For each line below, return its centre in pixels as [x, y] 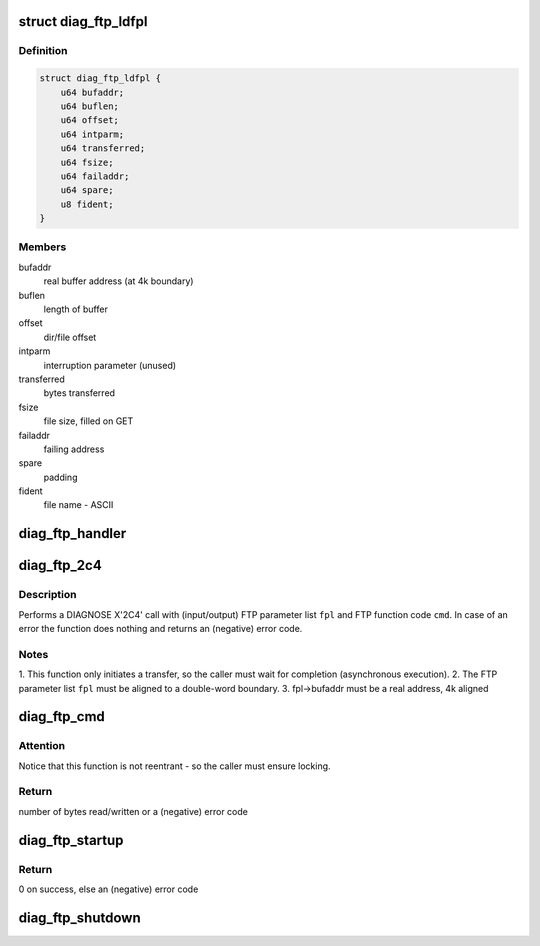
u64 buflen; [90, 106]
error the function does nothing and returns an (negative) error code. [160, 629]
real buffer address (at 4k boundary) [118, 281]
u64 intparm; [92, 134]
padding [60, 477]
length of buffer [76, 309]
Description [47, 595]
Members [42, 247]
